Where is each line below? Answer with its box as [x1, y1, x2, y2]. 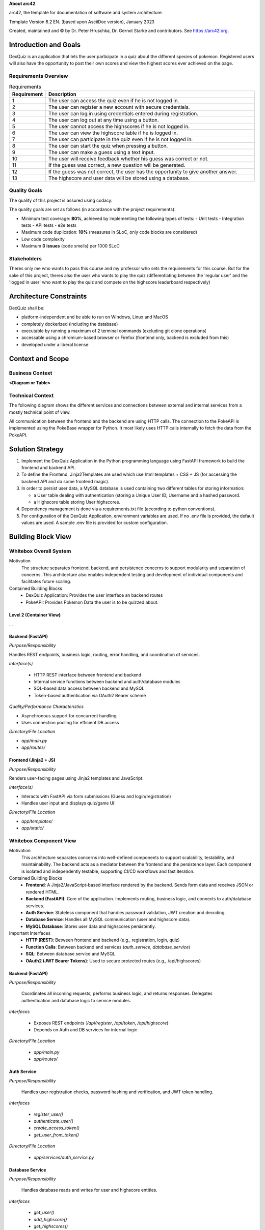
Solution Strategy [9, 445, 64, 453]
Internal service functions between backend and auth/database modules [33, 678, 181, 684]
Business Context [9, 369, 53, 376]
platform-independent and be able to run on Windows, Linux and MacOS [21, 314, 168, 320]
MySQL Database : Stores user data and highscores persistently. [26, 923, 156, 929]
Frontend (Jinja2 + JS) [9, 757, 56, 763]
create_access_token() [33, 1125, 80, 1131]
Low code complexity [21, 236, 65, 242]
